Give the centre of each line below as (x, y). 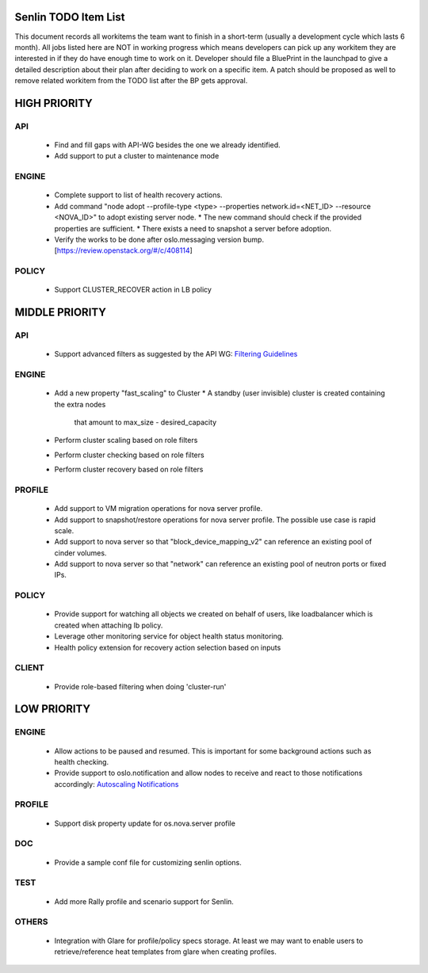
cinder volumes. (80, 553)
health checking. (82, 761)
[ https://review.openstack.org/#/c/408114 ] (124, 250)
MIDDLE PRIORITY (61, 313)
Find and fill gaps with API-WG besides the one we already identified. (167, 145)
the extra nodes (80, 404)
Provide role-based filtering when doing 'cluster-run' (140, 686)
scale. (64, 530)
